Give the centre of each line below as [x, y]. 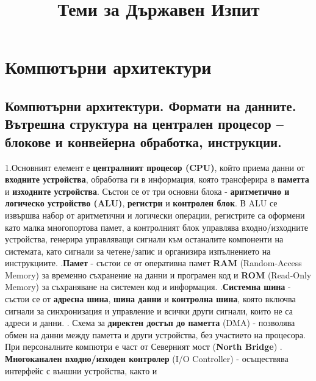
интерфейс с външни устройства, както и [81, 370]
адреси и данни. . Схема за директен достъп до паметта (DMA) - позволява [150, 323]
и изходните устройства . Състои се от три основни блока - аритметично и [147, 191]
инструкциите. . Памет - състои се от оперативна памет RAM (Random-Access [153, 263]
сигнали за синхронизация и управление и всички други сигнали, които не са [149, 310]
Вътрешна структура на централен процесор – [144, 124]
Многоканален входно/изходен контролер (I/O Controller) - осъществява [147, 359]
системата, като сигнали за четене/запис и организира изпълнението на [138, 251]
